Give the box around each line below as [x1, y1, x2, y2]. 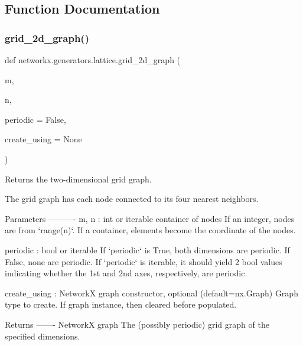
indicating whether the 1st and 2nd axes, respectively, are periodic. [5, 267, 247, 279]
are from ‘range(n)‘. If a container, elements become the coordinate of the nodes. [5, 224, 296, 236]
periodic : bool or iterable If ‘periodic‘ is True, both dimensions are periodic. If [5, 243, 290, 256]
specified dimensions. [5, 329, 80, 342]
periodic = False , [5, 113, 66, 125]
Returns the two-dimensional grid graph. [5, 172, 152, 185]
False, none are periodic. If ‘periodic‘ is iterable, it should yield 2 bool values [5, 255, 282, 267]
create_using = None [5, 133, 82, 145]
